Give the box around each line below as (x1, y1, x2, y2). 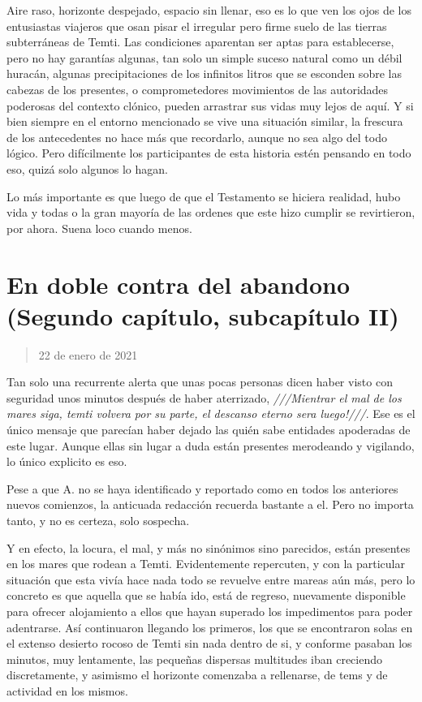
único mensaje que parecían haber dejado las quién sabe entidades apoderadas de (6, 421, 411, 437)
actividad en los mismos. (6, 682, 128, 699)
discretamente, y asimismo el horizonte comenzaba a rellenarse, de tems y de (6, 666, 388, 683)
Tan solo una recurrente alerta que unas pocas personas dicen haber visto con (6, 373, 393, 390)
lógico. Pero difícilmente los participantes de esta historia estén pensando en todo (6, 144, 411, 162)
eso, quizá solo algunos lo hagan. (6, 160, 168, 177)
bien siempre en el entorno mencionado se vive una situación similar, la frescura (6, 113, 403, 130)
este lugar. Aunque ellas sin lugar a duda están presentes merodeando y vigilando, (6, 437, 415, 454)
